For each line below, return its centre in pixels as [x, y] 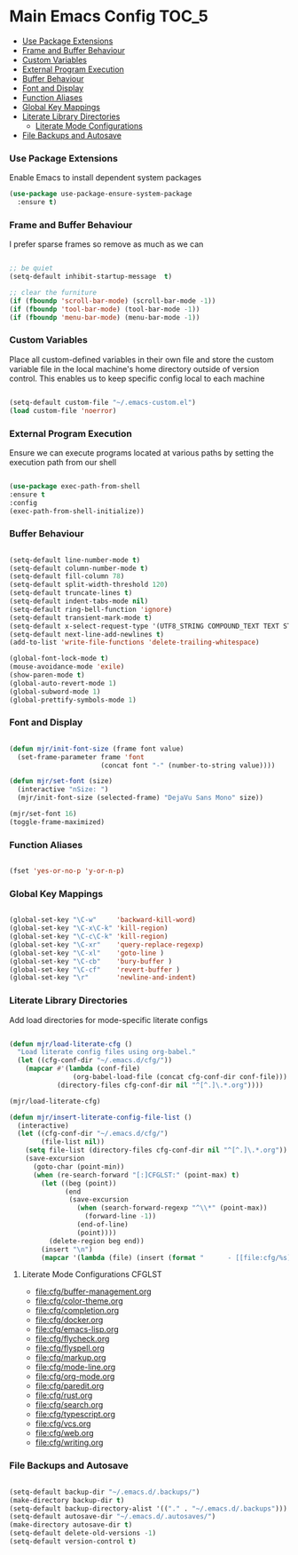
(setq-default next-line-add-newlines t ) [87, 634]
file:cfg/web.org [65, 1433]
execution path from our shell [63, 462]
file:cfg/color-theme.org [79, 1301]
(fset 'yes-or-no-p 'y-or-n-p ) [67, 871]
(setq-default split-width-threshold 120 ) [89, 585]
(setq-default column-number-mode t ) [79, 568]
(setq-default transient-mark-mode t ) [81, 618]
